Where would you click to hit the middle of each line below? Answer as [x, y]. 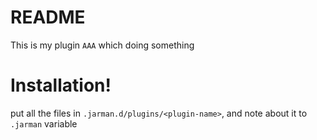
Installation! [61, 85]
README [48, 17]
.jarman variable [44, 123]
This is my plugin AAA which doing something [102, 45]
